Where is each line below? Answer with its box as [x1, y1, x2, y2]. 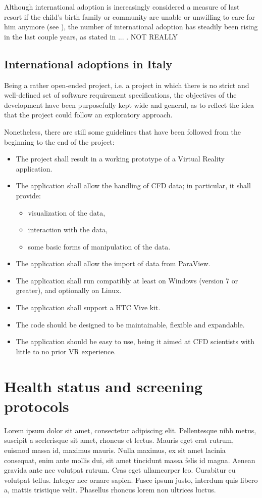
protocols [4, 395, 69, 416]
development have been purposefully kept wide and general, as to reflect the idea [4, 99, 254, 110]
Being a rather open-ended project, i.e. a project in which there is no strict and [4, 79, 249, 90]
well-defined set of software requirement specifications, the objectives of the [4, 90, 237, 100]
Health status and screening [4, 376, 203, 396]
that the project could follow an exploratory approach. [4, 109, 173, 120]
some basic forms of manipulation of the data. [28, 241, 171, 252]
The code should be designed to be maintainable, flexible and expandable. [16, 319, 245, 329]
